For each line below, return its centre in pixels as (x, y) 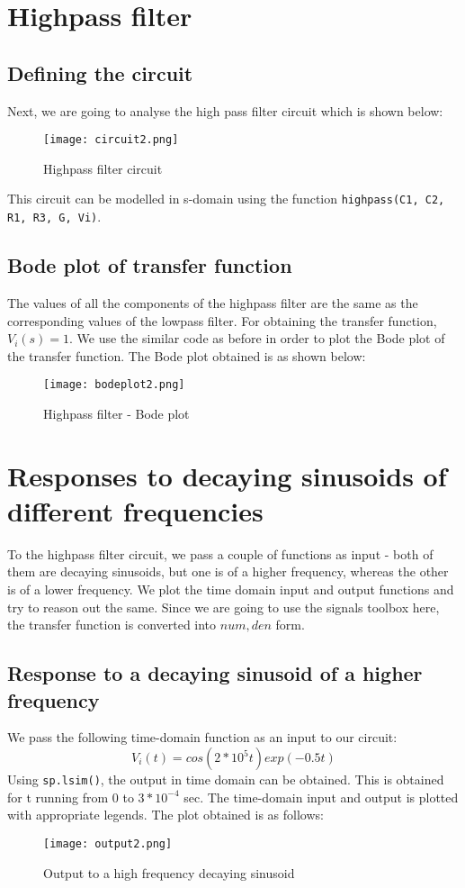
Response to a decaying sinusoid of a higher (215, 673)
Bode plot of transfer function (150, 265)
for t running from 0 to (71, 797)
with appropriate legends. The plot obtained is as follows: (165, 815)
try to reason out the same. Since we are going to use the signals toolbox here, (224, 607)
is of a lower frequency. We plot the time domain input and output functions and (231, 589)
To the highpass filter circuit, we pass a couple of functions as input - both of (220, 553)
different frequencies (135, 510)
